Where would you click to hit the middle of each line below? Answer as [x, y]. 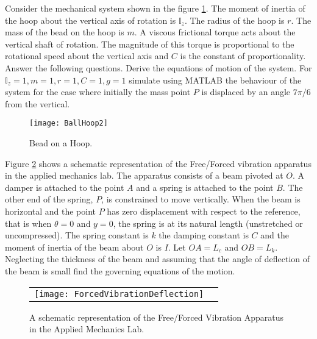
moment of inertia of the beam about [74, 247]
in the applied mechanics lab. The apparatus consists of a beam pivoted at [144, 175]
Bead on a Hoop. [61, 143]
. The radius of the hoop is [234, 20]
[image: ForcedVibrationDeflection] [119, 294]
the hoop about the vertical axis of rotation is [91, 20]
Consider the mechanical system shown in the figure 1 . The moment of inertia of [155, 8]
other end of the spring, [49, 199]
